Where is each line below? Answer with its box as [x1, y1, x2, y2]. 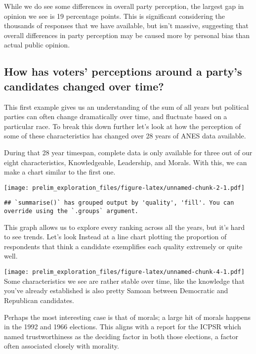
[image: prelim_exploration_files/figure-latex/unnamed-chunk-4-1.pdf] [4, 268, 245, 276]
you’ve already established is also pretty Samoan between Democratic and [4, 285, 228, 296]
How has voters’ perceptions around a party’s [4, 64, 242, 79]
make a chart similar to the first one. [4, 167, 116, 177]
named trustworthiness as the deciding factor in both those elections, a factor [4, 331, 238, 341]
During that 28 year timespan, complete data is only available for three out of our [4, 147, 253, 157]
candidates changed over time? [4, 78, 164, 93]
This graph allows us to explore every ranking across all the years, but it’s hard [4, 221, 245, 232]
